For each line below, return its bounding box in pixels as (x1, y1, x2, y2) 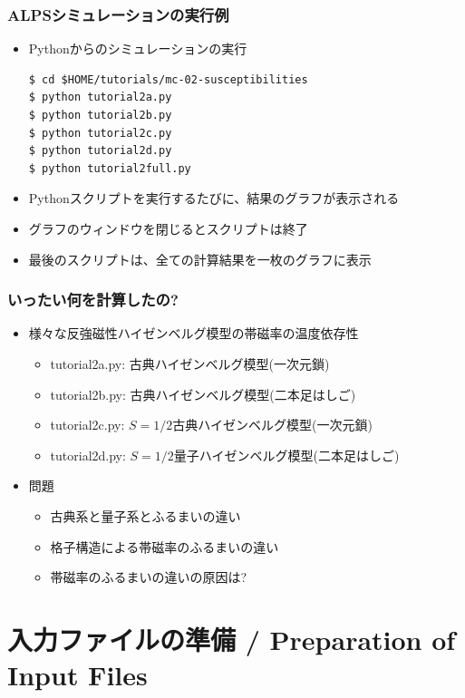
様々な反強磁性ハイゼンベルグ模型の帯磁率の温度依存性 (28, 324, 359, 343)
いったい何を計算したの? (7, 288, 179, 311)
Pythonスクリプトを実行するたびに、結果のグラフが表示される (28, 189, 400, 208)
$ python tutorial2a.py (28, 91, 172, 104)
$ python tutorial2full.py (28, 161, 191, 175)
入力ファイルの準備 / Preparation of (7, 620, 456, 657)
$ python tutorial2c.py (28, 126, 172, 140)
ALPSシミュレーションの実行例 (7, 3, 229, 25)
